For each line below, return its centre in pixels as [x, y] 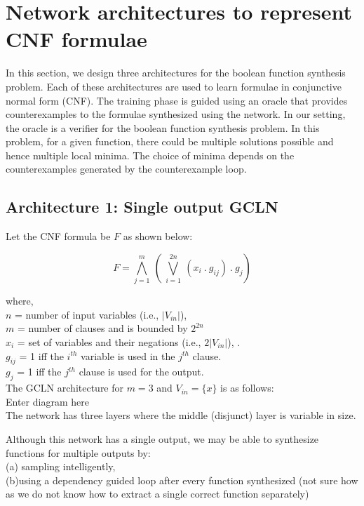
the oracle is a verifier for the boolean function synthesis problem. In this [163, 127]
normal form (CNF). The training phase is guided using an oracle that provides [177, 100]
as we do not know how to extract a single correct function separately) [157, 494]
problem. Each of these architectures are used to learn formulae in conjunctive [174, 86]
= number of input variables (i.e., [87, 314]
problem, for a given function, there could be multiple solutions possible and [170, 141]
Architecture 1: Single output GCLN [142, 207]
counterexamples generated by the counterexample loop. [126, 169]
